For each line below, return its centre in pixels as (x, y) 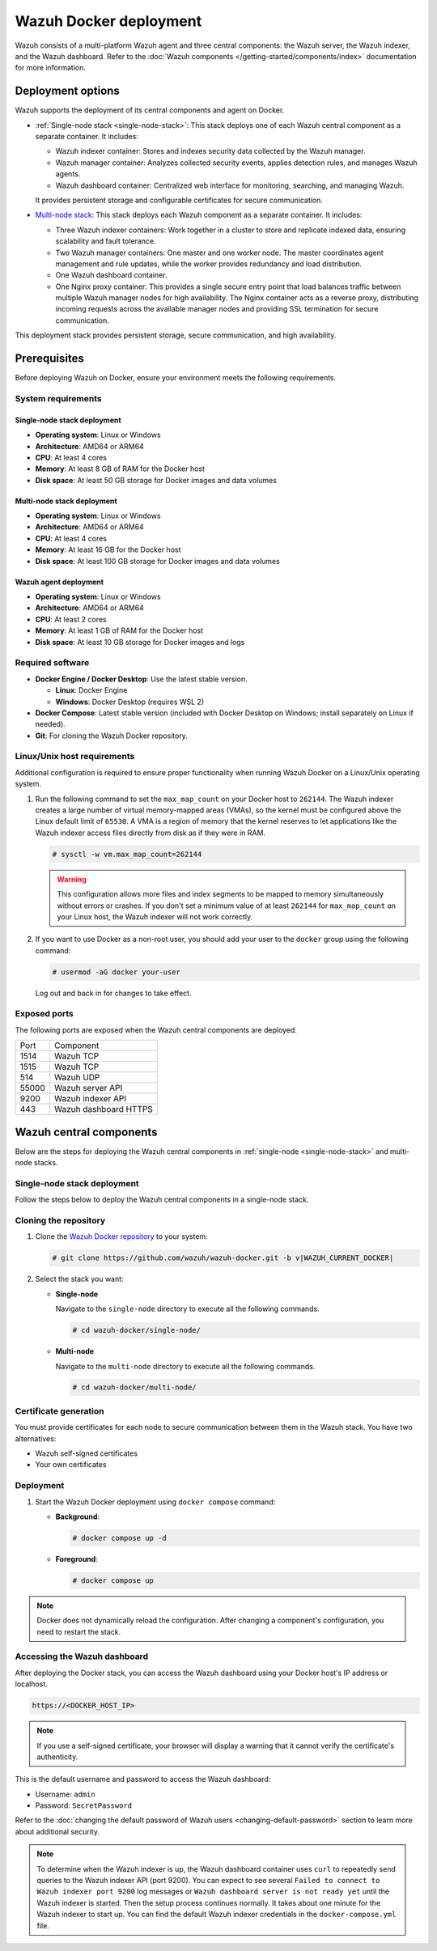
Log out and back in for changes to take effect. (113, 993)
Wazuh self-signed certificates (86, 1453)
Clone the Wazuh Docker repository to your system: (121, 1236)
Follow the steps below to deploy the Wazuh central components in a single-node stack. (162, 1200)
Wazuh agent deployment (59, 582)
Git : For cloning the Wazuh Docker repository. (111, 736)
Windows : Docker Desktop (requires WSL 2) (130, 702)
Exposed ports (45, 1014)
